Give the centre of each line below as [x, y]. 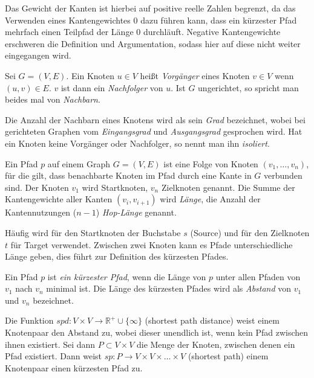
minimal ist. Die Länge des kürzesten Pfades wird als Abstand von [169, 288]
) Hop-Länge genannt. [136, 212]
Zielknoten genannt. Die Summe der [228, 187]
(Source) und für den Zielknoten [250, 232]
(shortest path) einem [228, 356]
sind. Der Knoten [37, 187]
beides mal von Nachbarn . [53, 99]
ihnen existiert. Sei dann [50, 344]
